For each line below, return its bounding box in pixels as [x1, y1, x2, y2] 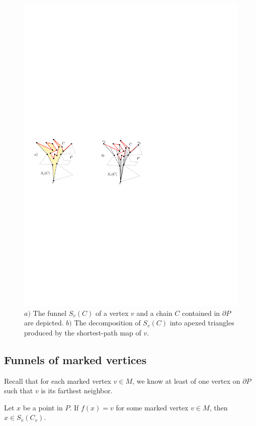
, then [209, 402, 228, 412]
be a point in [23, 402, 63, 412]
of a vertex [95, 307, 129, 318]
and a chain [136, 307, 173, 318]
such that [4, 385, 33, 396]
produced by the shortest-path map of [24, 327, 141, 337]
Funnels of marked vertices [4, 352, 147, 367]
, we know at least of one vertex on [132, 375, 240, 386]
